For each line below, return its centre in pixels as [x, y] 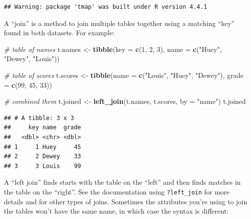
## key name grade [43, 128]
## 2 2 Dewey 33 [43, 157]
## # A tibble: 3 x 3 [39, 118]
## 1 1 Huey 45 [43, 147]
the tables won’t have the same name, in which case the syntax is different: [116, 211]
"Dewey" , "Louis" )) [32, 59]
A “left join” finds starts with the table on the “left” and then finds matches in [122, 182]
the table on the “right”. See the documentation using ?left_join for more [117, 191]
